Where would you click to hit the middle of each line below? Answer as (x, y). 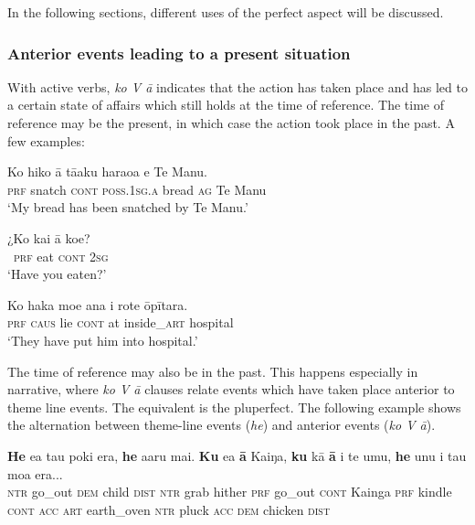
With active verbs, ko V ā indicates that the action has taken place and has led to (237, 86)
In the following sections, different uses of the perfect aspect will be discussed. (226, 12)
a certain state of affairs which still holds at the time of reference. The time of (226, 105)
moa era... (35, 473)
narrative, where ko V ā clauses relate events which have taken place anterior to (231, 389)
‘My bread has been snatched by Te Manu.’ (128, 207)
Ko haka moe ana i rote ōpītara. (98, 304)
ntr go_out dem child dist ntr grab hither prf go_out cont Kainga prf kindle (230, 492)
